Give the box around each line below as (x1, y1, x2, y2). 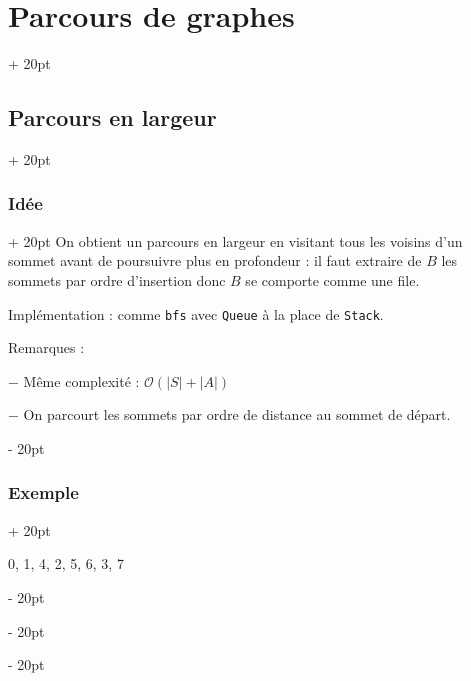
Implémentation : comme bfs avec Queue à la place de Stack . (8, 303, 384, 324)
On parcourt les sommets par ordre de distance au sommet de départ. (23, 404, 451, 425)
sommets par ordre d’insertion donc (8, 269, 226, 290)
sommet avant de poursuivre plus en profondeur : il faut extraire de (8, 250, 422, 271)
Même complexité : (23, 370, 140, 391)
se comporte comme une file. (245, 269, 420, 290)
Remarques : (8, 337, 85, 358)
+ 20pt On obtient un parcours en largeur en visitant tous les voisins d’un (8, 230, 463, 251)
